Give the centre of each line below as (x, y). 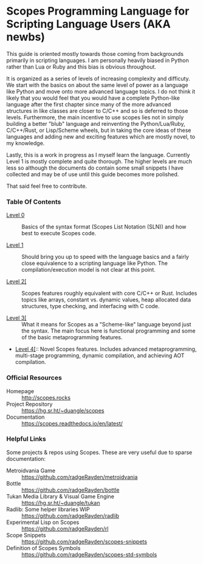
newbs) (26, 37)
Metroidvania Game (31, 470)
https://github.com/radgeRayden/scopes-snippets (84, 542)
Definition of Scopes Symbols (43, 548)
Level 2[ (16, 281)
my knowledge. (26, 143)
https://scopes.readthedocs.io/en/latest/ (72, 423)
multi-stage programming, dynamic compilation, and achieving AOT (100, 356)
